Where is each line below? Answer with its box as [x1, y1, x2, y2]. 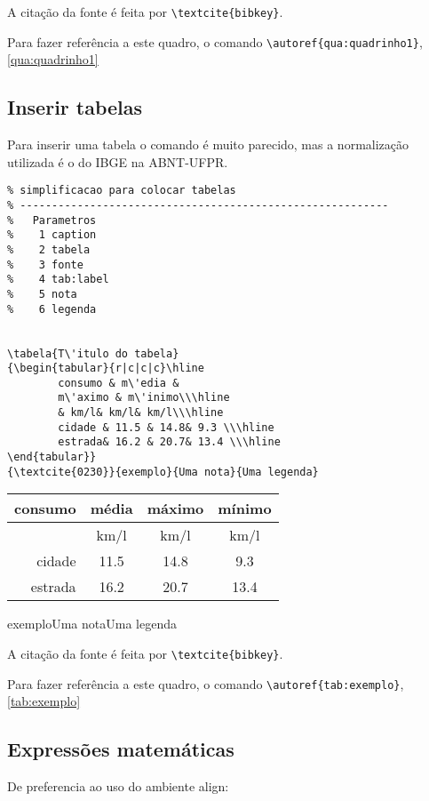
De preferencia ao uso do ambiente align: [7, 777, 229, 796]
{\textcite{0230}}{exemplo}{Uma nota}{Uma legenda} [7, 465, 319, 478]
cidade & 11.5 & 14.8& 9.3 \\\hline [58, 421, 274, 434]
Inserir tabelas [7, 93, 143, 121]
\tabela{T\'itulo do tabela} [7, 347, 179, 360]
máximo [147, 498, 204, 519]
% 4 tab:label [7, 273, 109, 286]
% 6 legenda [7, 302, 97, 316]
